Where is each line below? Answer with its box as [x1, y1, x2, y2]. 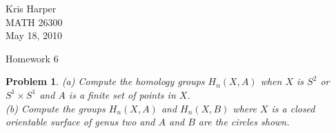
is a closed [271, 101, 315, 115]
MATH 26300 [6, 14, 63, 29]
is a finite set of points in [68, 87, 176, 101]
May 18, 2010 [6, 28, 63, 43]
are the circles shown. [198, 114, 290, 129]
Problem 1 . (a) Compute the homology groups [6, 74, 205, 88]
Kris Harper [6, 1, 57, 15]
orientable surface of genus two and [6, 114, 155, 129]
